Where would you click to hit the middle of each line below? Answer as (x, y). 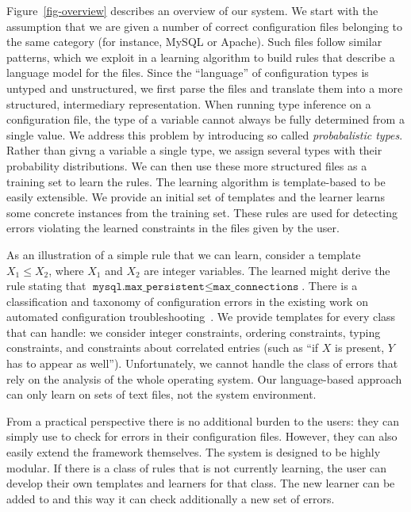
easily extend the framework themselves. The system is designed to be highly (194, 452)
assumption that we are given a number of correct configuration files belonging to (204, 26)
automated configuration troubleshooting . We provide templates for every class (201, 317)
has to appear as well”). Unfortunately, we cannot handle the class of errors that (202, 363)
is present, (360, 348)
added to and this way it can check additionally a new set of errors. (171, 498)
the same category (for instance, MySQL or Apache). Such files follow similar (194, 42)
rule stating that (46, 286)
